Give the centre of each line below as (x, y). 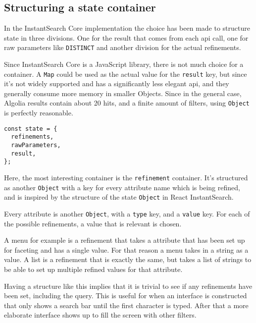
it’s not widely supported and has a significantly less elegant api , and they (117, 83)
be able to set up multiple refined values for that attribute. (93, 269)
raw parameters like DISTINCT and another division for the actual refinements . (123, 47)
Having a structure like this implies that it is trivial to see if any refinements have (128, 286)
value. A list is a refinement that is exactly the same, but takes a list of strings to (128, 259)
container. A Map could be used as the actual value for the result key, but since (126, 74)
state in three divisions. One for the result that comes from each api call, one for (126, 37)
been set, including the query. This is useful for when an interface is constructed (126, 296)
